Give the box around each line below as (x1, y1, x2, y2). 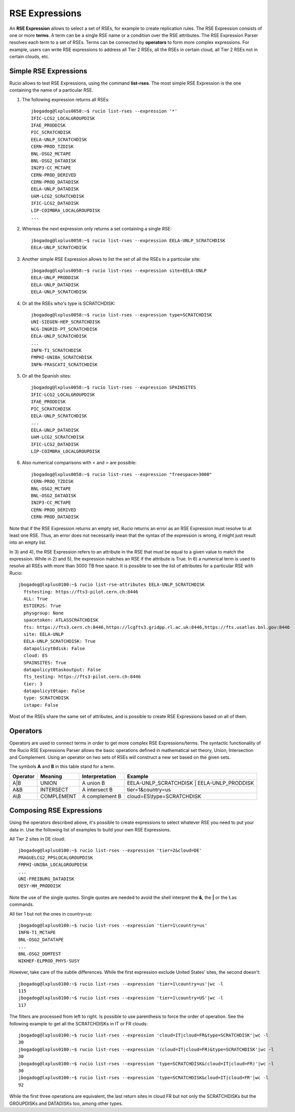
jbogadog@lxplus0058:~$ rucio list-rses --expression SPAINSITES (31, 385, 196, 390)
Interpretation (81, 773, 116, 780)
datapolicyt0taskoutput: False (23, 666, 101, 672)
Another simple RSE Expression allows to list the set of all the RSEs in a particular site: (22, 256, 201, 262)
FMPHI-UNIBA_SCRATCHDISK (31, 354, 92, 361)
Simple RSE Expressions (9, 66, 87, 75)
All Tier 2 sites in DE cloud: (9, 836, 66, 842)
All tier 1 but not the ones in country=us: (9, 910, 92, 917)
